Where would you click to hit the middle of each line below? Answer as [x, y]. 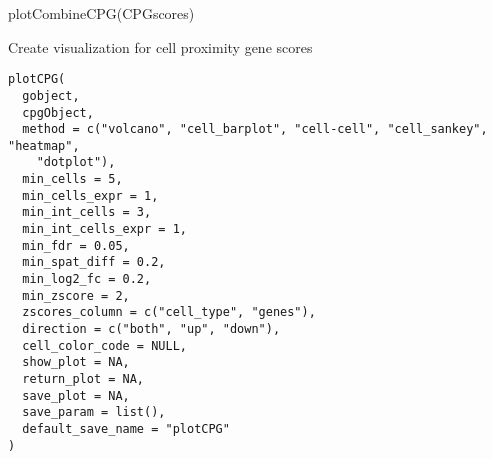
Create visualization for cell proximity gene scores [160, 46]
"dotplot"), [76, 162]
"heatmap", [44, 145]
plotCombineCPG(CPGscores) [101, 13]
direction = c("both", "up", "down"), [151, 329]
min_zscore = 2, [76, 295]
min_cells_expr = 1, [90, 195]
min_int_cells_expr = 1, [104, 229]
